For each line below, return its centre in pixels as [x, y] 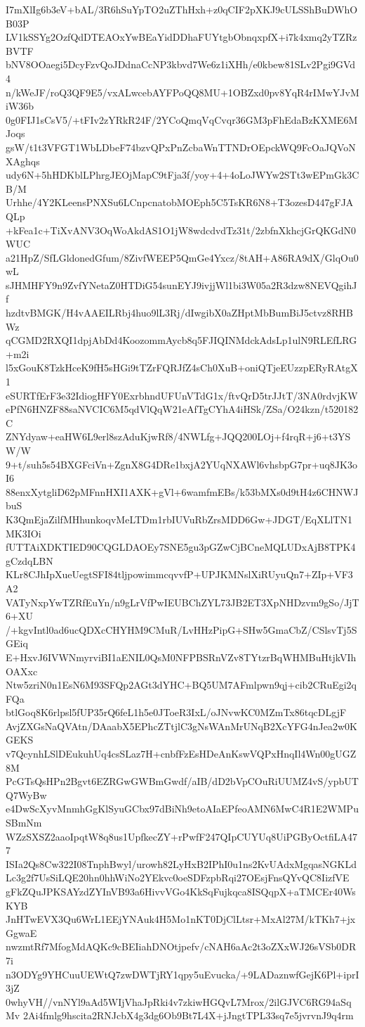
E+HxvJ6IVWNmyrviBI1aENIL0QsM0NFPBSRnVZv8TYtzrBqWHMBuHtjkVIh [181, 657]
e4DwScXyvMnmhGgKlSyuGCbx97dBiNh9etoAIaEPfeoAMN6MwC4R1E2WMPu [182, 809]
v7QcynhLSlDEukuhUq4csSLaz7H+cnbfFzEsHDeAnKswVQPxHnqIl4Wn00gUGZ [181, 754]
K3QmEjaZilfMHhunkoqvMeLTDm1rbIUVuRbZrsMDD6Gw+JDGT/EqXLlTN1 [179, 519]
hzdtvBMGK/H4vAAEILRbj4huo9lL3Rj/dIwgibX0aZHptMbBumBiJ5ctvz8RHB [180, 313]
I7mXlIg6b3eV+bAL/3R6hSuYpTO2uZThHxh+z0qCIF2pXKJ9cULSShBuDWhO [182, 9]
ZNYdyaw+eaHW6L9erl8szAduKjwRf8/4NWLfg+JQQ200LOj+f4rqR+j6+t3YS [178, 436]
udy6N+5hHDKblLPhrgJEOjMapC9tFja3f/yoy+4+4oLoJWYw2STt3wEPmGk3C [182, 175]
